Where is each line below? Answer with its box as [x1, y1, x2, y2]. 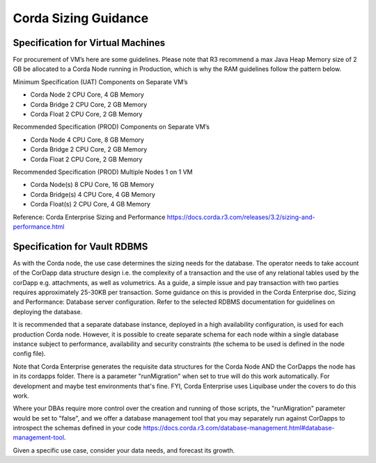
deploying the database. [13, 307, 83, 316]
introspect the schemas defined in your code [13, 424, 142, 432]
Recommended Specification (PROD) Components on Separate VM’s [13, 122, 210, 131]
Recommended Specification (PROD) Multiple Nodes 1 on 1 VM [13, 168, 193, 176]
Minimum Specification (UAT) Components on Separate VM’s [13, 77, 188, 86]
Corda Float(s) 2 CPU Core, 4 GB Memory [30, 200, 151, 209]
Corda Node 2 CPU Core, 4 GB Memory [30, 90, 144, 99]
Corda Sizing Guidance [13, 10, 149, 26]
